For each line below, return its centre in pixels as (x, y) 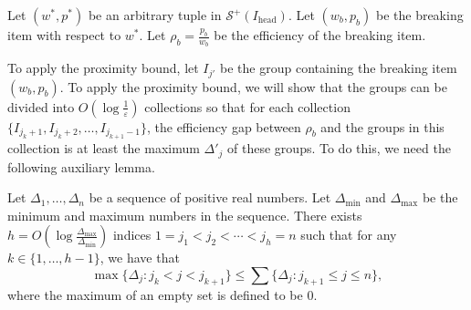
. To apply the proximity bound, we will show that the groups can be (253, 86)
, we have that (140, 258)
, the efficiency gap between (224, 126)
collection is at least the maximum (104, 148)
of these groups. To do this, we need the (339, 148)
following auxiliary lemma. (81, 166)
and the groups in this (382, 126)
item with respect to (64, 35)
